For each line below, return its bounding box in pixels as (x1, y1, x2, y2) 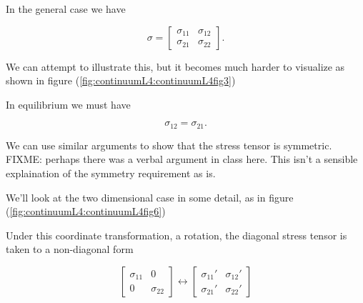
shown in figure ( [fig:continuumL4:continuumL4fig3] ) (6, 73, 236, 88)
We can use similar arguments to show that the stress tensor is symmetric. (6, 137, 332, 152)
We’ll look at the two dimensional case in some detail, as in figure (6, 189, 294, 204)
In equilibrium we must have (6, 96, 131, 111)
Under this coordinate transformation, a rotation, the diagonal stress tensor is (6, 227, 347, 242)
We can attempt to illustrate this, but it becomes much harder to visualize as (6, 59, 345, 74)
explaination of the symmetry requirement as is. (6, 166, 216, 181)
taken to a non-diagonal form (6, 242, 134, 257)
